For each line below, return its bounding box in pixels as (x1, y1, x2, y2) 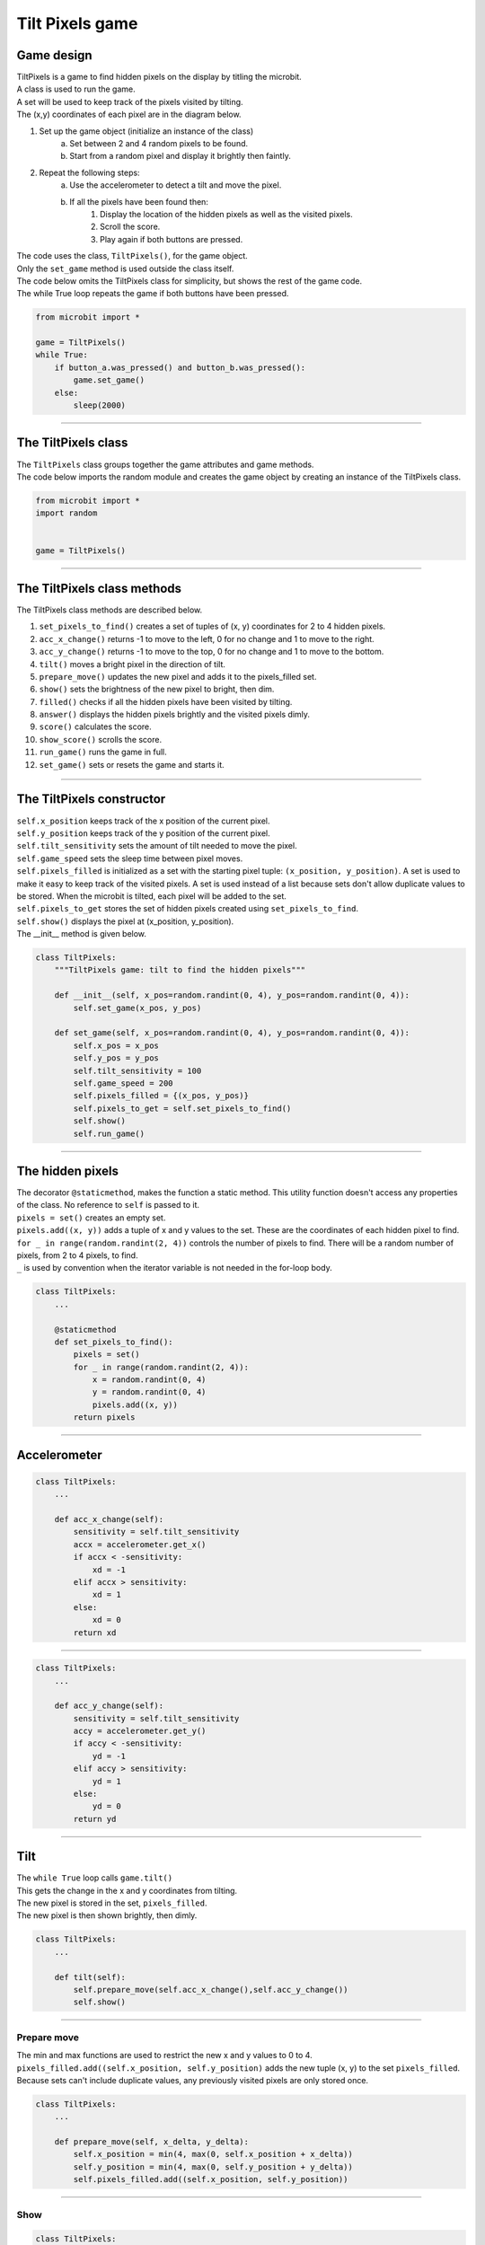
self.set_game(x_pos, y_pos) (73, 1002, 202, 1013)
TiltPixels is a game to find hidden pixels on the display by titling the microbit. (16, 72, 303, 83)
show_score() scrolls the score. (39, 734, 162, 744)
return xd (73, 1627, 117, 1638)
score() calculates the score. (39, 721, 152, 732)
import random (35, 508, 98, 518)
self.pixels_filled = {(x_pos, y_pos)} (73, 1091, 249, 1101)
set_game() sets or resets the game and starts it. (39, 759, 225, 770)
